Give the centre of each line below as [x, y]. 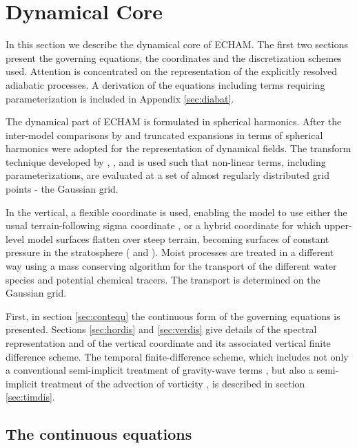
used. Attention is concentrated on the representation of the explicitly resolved [172, 71]
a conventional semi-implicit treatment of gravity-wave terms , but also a [160, 370]
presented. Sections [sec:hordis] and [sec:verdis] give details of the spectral [161, 329]
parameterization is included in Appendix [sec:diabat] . [120, 98]
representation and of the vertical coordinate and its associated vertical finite [168, 343]
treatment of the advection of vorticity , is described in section [173, 383]
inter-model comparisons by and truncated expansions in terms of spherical [164, 135]
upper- [338, 225]
